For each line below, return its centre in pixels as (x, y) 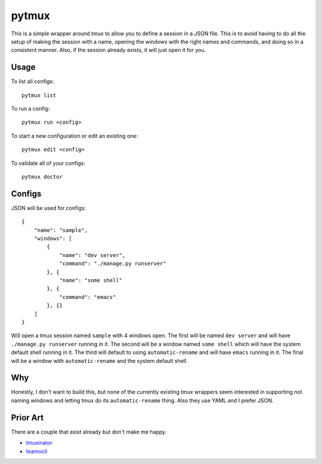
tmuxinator (39, 443)
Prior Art (27, 418)
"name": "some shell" (91, 280)
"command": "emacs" (88, 297)
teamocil (37, 451)
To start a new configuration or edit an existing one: (75, 136)
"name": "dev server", (92, 255)
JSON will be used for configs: (49, 208)
